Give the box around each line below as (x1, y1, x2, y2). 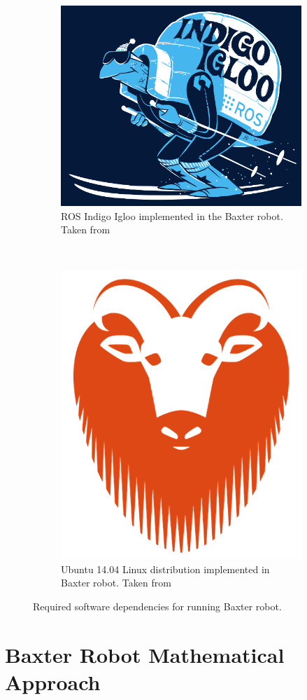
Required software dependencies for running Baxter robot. (33, 599, 282, 614)
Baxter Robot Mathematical (5, 640, 285, 668)
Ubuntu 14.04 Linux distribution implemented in (61, 561, 270, 576)
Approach (5, 668, 101, 696)
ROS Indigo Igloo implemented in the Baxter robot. (61, 208, 283, 223)
